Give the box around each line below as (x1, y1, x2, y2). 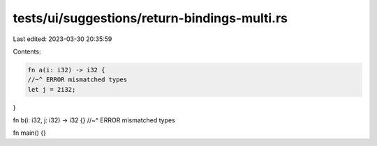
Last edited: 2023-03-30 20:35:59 (13, 35, 112, 43)
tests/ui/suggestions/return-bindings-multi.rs (13, 10, 288, 26)
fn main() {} (13, 129, 47, 137)
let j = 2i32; (27, 86, 76, 93)
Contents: (13, 47, 41, 56)
